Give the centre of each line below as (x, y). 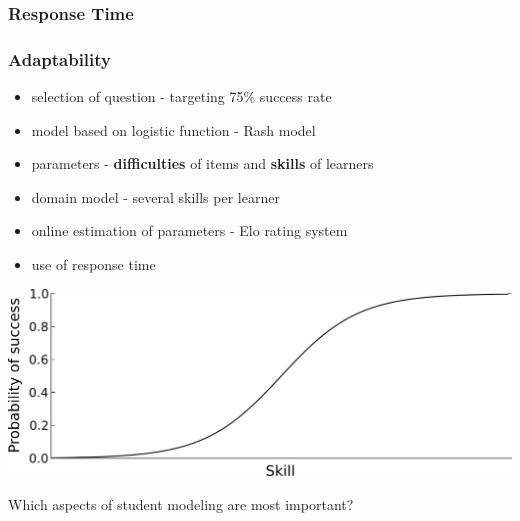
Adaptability (60, 58)
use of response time (93, 264)
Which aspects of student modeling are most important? (181, 503)
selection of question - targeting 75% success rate (181, 96)
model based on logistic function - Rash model (173, 129)
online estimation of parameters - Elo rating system (189, 230)
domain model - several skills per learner (155, 196)
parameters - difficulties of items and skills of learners (202, 163)
